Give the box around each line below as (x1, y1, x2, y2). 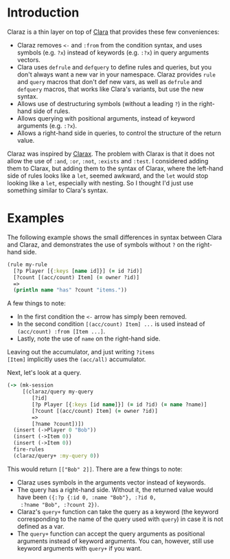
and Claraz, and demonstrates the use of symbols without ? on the (7, 240, 196, 249)
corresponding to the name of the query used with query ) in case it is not (16, 515, 224, 523)
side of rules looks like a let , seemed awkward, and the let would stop (7, 171, 209, 180)
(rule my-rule (7, 261, 48, 268)
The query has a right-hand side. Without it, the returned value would (16, 485, 214, 494)
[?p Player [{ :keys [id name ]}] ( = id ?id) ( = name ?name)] (32, 401, 207, 408)
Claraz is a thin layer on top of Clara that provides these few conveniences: (7, 28, 220, 36)
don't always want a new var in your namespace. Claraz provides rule (16, 70, 216, 79)
